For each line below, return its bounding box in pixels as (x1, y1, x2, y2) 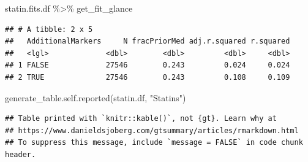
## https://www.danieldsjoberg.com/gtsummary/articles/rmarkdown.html (5, 126, 299, 135)
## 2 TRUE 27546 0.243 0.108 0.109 (5, 72, 290, 82)
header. (5, 150, 36, 159)
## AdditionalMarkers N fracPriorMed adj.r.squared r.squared (5, 37, 290, 46)
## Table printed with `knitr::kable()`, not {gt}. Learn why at (5, 114, 277, 123)
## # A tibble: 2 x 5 (5, 25, 93, 34)
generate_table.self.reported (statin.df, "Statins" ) (5, 91, 186, 104)
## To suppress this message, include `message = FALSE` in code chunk (5, 138, 303, 147)
